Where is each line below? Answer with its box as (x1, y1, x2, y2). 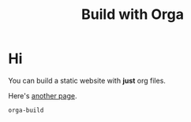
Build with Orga (81, 6, 184, 24)
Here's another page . (8, 91, 77, 100)
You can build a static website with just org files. (8, 76, 166, 85)
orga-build (8, 106, 44, 114)
